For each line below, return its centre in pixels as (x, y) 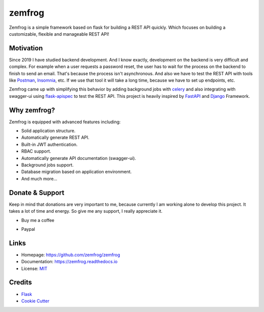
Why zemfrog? (32, 110)
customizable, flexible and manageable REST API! (59, 34)
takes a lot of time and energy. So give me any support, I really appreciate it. (86, 211)
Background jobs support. (47, 165)
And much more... (39, 178)
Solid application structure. (48, 131)
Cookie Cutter (35, 301)
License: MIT (34, 268)
